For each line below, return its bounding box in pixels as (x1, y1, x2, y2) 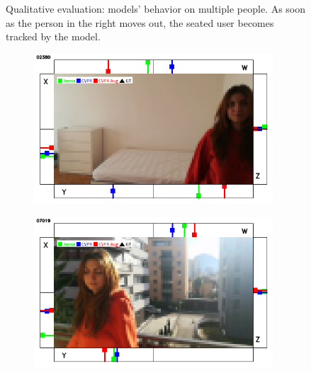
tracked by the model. (6, 29, 101, 44)
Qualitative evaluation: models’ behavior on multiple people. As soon (6, 1, 306, 16)
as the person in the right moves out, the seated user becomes (6, 15, 274, 30)
